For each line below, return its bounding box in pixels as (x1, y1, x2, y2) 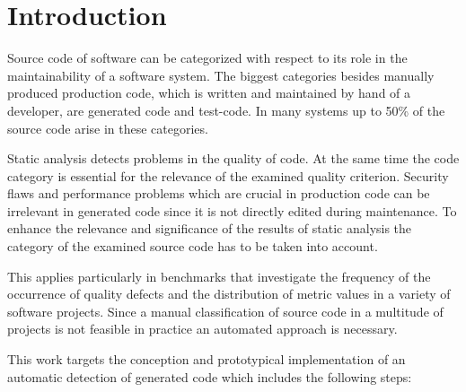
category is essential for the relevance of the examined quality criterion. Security (7, 166, 449, 185)
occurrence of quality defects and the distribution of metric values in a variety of (7, 284, 451, 303)
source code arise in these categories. (7, 118, 208, 137)
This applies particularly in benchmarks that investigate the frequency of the (7, 266, 431, 285)
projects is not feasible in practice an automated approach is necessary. (7, 319, 398, 338)
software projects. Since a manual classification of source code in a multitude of (7, 301, 444, 320)
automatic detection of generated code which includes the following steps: (7, 367, 412, 386)
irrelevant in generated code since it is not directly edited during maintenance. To (7, 201, 457, 220)
